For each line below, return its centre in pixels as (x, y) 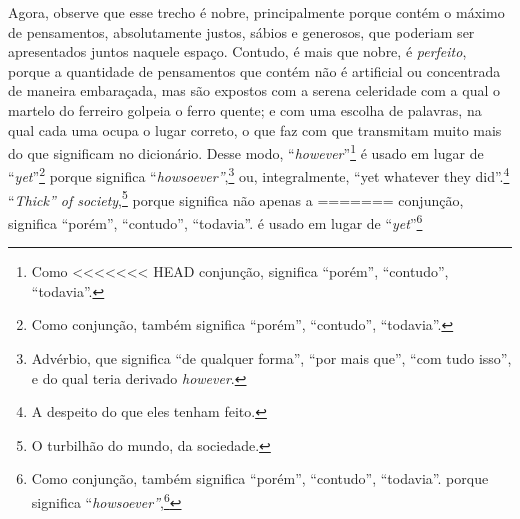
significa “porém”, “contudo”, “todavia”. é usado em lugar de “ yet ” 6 (215, 221)
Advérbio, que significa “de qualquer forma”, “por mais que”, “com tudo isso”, (271, 357)
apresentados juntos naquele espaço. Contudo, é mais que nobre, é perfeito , (237, 51)
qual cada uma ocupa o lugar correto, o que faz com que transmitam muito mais (255, 129)
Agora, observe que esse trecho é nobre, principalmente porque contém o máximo (256, 12)
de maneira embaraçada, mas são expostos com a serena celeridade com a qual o (254, 90)
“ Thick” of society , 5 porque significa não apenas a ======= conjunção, (236, 198)
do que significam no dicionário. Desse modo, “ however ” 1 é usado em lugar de (246, 151)
